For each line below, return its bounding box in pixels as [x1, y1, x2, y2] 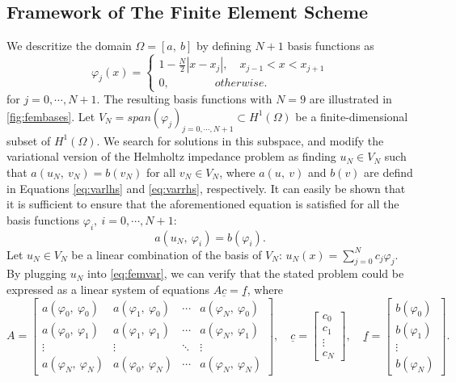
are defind [364, 163, 413, 180]
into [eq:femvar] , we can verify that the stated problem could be [87, 265, 404, 282]
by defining [196, 37, 251, 54]
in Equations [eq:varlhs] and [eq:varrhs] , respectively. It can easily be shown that [6, 179, 406, 196]
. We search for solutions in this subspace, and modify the [96, 132, 384, 149]
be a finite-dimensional [295, 107, 408, 124]
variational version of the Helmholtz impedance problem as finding [6, 148, 336, 165]
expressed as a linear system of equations [6, 280, 209, 297]
